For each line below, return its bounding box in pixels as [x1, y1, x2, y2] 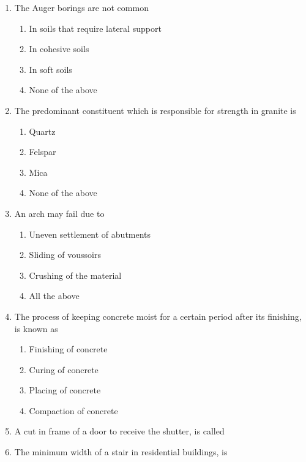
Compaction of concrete [29, 404, 118, 417]
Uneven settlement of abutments [29, 227, 151, 240]
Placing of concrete [29, 384, 101, 396]
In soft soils [29, 62, 72, 75]
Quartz [29, 124, 56, 137]
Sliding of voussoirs [29, 248, 101, 261]
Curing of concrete [29, 363, 99, 376]
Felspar [29, 145, 56, 158]
